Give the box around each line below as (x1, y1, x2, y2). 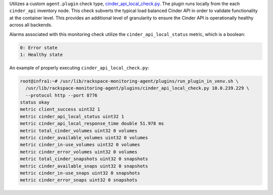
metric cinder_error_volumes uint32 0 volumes (20, 149, 138, 155)
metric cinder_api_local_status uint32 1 (20, 114, 124, 119)
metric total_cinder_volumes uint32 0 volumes (20, 128, 138, 133)
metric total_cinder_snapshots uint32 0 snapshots (20, 156, 149, 162)
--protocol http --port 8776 (25, 92, 98, 98)
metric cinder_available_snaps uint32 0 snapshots (20, 163, 149, 169)
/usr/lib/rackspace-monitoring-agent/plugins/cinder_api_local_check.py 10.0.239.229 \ (25, 85, 250, 91)
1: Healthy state (20, 52, 63, 58)
